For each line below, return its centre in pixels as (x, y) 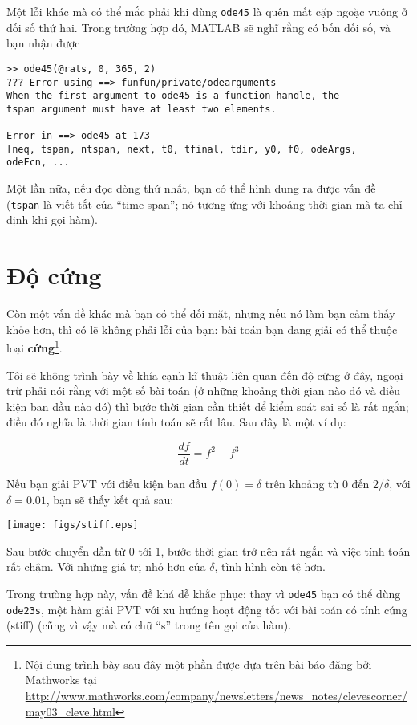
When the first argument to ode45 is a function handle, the (173, 96)
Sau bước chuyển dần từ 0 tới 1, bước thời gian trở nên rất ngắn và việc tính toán (208, 550)
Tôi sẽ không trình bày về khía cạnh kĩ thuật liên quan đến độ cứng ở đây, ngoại (205, 375)
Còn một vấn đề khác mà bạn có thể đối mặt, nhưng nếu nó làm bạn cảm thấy (201, 314)
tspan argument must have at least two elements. (142, 109)
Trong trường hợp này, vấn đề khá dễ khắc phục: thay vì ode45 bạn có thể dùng (204, 593)
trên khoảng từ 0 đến (317, 483)
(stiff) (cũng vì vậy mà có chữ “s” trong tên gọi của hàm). (149, 625)
